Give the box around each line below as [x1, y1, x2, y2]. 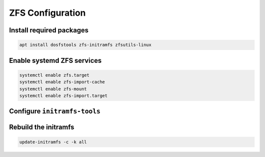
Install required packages [9, 26, 89, 34]
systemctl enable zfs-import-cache [19, 79, 105, 85]
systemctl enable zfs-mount [19, 86, 87, 92]
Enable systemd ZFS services [9, 56, 102, 65]
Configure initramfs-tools [9, 107, 101, 115]
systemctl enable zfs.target [19, 72, 90, 78]
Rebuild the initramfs [9, 123, 75, 131]
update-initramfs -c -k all [19, 139, 87, 145]
